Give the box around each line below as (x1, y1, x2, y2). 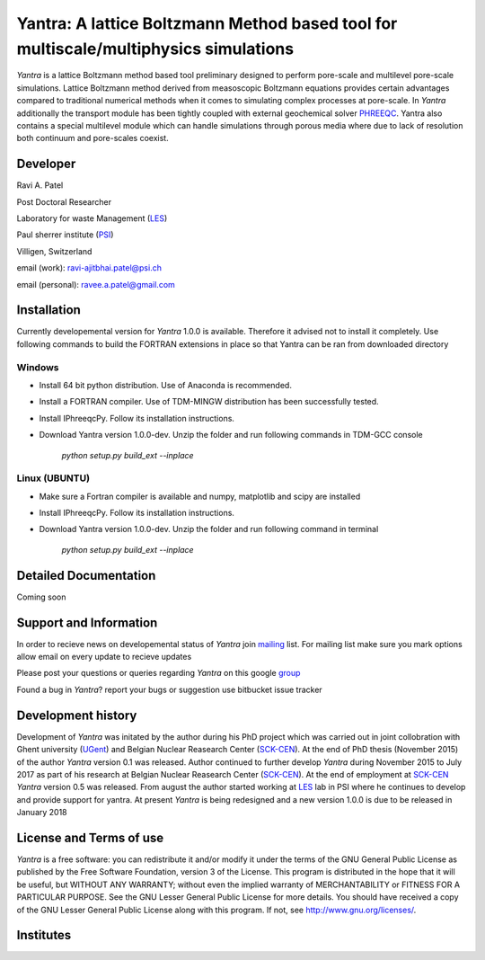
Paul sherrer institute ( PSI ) (16, 229, 114, 240)
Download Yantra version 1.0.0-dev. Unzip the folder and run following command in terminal (39, 524, 379, 535)
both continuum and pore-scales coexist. (16, 133, 170, 144)
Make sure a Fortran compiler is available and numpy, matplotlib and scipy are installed (39, 491, 361, 502)
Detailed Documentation (16, 567, 156, 583)
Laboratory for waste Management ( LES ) (16, 212, 168, 224)
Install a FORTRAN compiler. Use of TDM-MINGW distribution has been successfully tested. (39, 396, 379, 407)
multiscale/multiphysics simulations (16, 39, 295, 58)
